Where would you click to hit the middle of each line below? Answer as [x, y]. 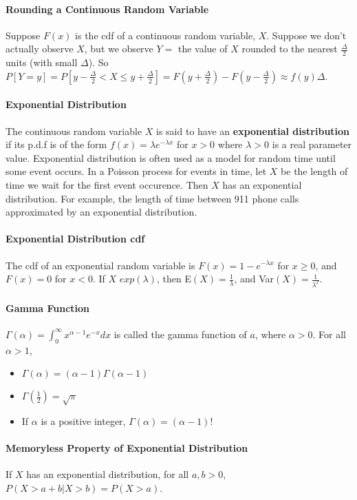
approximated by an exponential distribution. [101, 212]
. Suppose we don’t [306, 35]
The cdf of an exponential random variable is [100, 265]
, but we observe [119, 49]
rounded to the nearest [290, 49]
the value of [203, 49]
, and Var [254, 279]
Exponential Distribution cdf [75, 239]
